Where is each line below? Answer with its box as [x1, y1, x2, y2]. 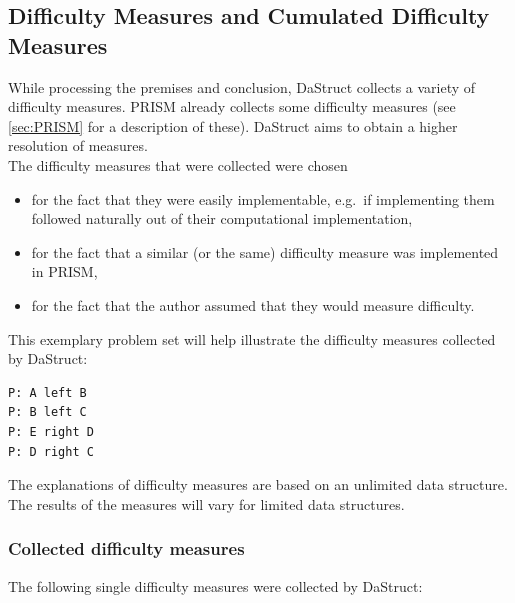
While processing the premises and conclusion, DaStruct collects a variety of [8, 76, 476, 97]
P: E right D [8, 424, 94, 439]
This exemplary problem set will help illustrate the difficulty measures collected [8, 328, 496, 349]
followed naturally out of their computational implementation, [31, 208, 413, 229]
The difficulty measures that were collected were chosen [8, 154, 348, 175]
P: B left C [8, 405, 87, 420]
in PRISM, [31, 261, 98, 282]
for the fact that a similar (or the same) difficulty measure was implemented [31, 241, 499, 262]
